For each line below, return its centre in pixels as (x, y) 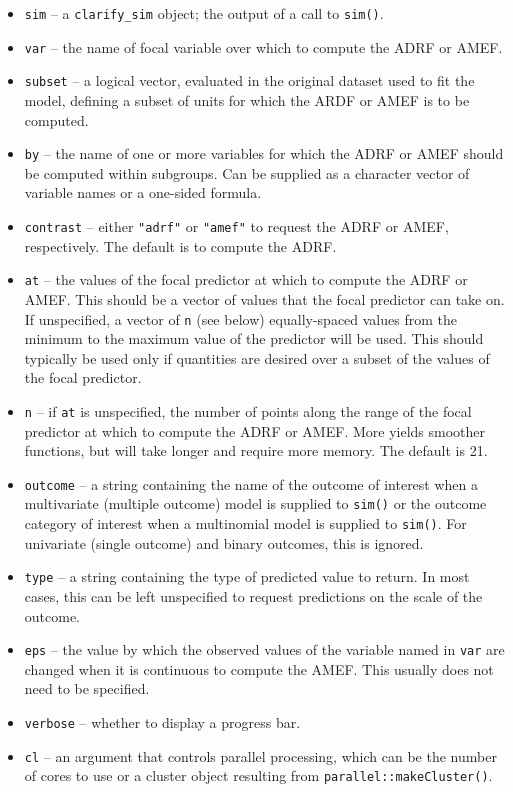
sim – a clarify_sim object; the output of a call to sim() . (204, 13)
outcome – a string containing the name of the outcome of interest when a (251, 483)
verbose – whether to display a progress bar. (162, 722)
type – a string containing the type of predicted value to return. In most (247, 576)
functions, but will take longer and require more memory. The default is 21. (256, 450)
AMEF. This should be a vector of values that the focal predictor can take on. (264, 298)
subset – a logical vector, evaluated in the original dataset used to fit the (249, 80)
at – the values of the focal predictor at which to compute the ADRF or (246, 279)
